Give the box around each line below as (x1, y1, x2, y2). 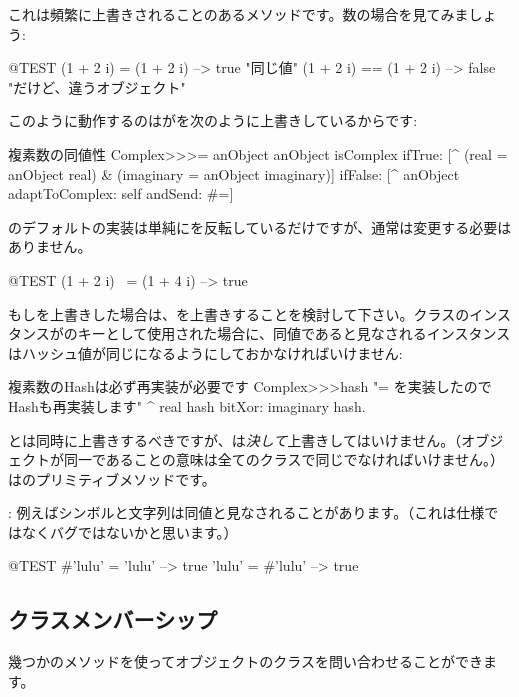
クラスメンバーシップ (8, 604, 218, 635)
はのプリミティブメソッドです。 (8, 468, 216, 489)
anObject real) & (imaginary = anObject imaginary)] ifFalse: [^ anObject (8, 163, 460, 184)
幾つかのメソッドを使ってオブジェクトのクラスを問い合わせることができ (8, 651, 484, 672)
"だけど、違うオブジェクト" (8, 76, 186, 97)
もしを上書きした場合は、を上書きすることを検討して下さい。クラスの (8, 303, 470, 324)
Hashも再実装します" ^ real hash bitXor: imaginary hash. (8, 395, 366, 416)
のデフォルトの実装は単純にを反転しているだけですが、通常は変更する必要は (8, 216, 512, 237)
